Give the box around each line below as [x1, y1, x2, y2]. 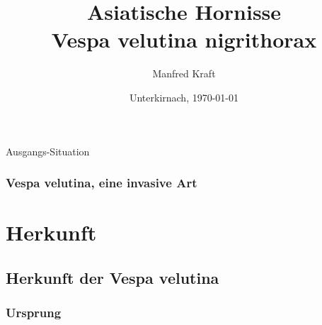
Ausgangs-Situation [6, 143, 90, 158]
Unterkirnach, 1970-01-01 [129, 89, 239, 104]
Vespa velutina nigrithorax [51, 25, 317, 54]
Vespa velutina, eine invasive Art [6, 174, 197, 192]
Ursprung [6, 304, 62, 321]
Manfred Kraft [152, 66, 216, 81]
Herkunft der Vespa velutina [6, 266, 219, 288]
